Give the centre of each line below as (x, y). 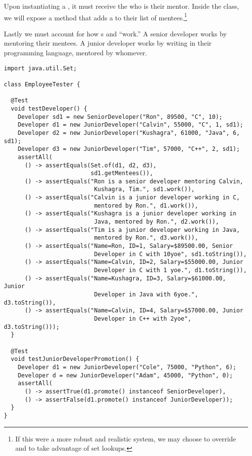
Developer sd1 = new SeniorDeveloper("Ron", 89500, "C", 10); (120, 117)
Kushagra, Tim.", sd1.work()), (144, 189)
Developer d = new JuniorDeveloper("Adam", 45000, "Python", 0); (125, 375)
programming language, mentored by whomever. (76, 53)
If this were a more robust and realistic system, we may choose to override (126, 438)
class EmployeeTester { (42, 84)
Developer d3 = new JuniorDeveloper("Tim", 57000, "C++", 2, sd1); (129, 149)
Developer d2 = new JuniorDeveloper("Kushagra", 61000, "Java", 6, (129, 133)
